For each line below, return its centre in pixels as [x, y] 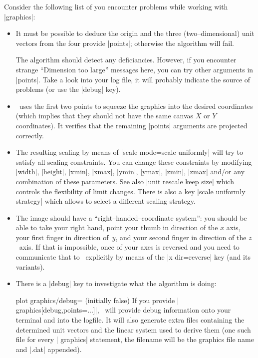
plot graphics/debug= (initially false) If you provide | [97, 300]
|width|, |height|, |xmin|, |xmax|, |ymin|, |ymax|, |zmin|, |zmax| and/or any [130, 172]
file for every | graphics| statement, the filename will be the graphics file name [135, 339]
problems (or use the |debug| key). [68, 89]
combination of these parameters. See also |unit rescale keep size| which [125, 181]
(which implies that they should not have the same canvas [105, 116]
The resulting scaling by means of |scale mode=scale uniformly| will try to [129, 152]
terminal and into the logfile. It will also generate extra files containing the [130, 320]
